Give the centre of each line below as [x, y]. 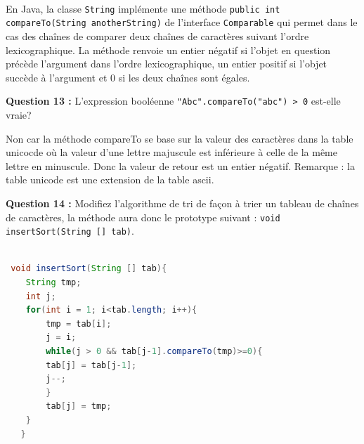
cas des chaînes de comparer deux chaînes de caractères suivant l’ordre [157, 35]
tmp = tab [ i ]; [79, 324]
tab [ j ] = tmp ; [79, 406]
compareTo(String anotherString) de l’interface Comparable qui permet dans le [182, 22]
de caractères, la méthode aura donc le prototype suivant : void [143, 217]
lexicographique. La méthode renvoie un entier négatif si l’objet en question [168, 50]
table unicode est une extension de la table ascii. [110, 179]
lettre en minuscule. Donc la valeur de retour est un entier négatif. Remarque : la [180, 165]
